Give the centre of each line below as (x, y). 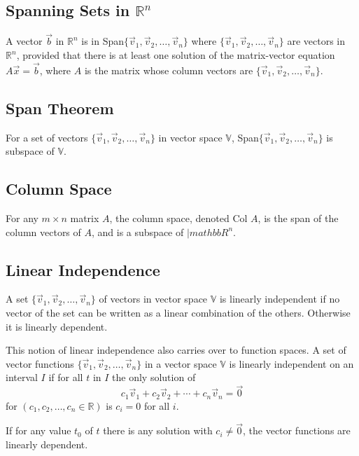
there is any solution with (158, 430)
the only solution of (154, 377)
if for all (66, 377)
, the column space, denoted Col (178, 218)
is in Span (103, 41)
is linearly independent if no (280, 299)
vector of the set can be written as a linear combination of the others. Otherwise (178, 312)
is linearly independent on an (291, 363)
